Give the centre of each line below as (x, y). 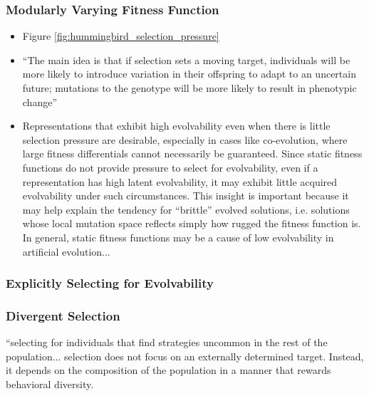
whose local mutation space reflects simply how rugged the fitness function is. (192, 223)
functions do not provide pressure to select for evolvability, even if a (170, 167)
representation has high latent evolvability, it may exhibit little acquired (180, 181)
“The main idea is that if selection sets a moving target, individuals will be (186, 59)
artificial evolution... (66, 251)
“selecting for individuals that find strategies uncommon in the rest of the (167, 342)
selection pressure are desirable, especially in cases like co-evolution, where (185, 139)
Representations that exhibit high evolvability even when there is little (176, 126)
